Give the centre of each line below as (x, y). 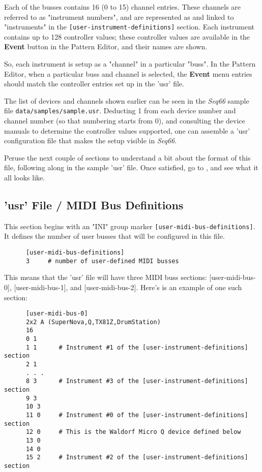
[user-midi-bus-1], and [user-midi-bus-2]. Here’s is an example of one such (128, 287)
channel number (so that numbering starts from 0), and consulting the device (125, 121)
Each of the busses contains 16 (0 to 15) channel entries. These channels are (123, 7)
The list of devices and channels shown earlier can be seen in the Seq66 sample (127, 100)
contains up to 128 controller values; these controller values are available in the (127, 36)
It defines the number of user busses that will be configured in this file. (114, 236)
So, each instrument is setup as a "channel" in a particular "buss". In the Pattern (130, 64)
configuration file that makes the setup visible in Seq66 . (91, 140)
